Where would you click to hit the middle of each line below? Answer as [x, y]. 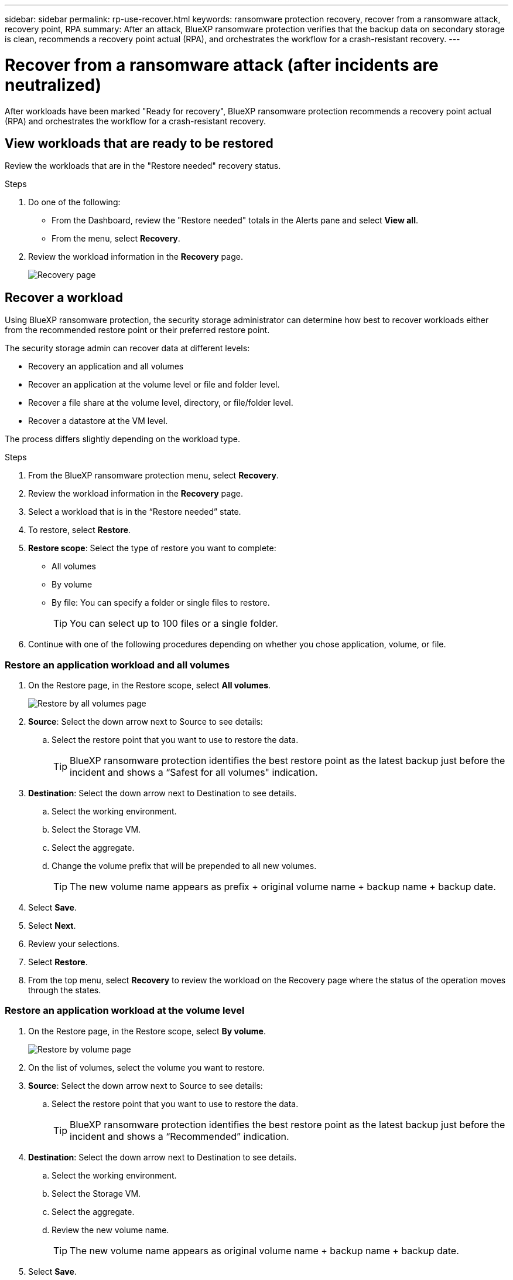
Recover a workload [64, 297]
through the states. [65, 990]
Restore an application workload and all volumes [117, 665]
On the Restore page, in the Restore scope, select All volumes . [150, 685]
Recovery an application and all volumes [106, 366]
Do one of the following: [74, 202]
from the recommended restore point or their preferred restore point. [137, 330]
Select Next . [52, 925]
